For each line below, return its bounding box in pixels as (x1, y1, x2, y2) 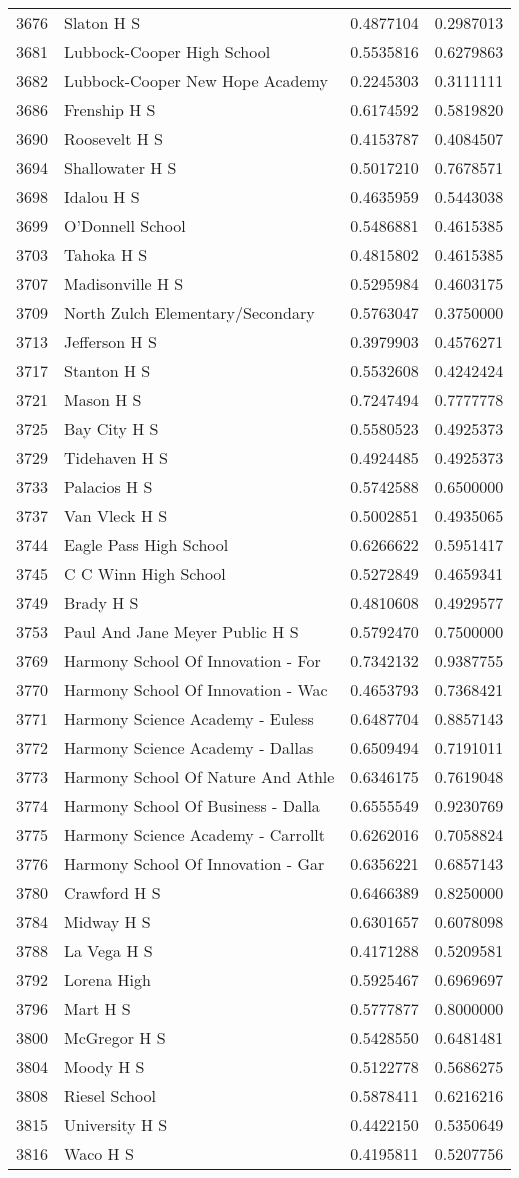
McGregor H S (64, 1026, 166, 1049)
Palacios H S (64, 475, 153, 498)
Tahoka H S (64, 243, 148, 266)
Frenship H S (64, 98, 156, 121)
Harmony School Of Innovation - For (64, 649, 321, 672)
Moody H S (64, 1055, 145, 1078)
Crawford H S (64, 881, 161, 904)
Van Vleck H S (64, 504, 168, 527)
